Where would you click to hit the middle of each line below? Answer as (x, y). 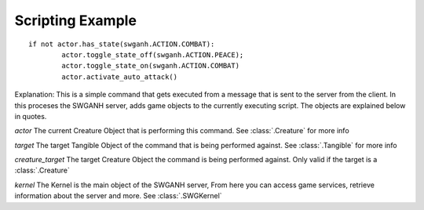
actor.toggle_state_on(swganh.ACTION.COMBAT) (150, 66)
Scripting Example (76, 20)
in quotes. (31, 116)
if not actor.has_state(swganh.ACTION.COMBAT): (122, 44)
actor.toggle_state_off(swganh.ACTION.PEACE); (153, 54)
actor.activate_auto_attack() (120, 77)
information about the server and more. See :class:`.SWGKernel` (119, 196)
